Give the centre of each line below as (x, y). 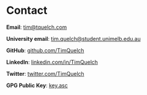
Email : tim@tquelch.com (37, 27)
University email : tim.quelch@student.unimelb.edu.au (73, 38)
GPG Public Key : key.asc (37, 85)
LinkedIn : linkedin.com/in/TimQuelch (52, 62)
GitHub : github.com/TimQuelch (45, 50)
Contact (27, 11)
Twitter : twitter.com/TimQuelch (45, 73)
